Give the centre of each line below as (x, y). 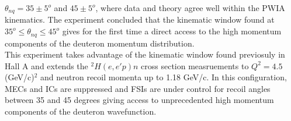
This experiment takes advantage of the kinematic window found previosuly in (145, 54)
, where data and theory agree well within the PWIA (190, 8)
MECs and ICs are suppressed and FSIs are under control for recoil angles (138, 88)
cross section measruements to (195, 65)
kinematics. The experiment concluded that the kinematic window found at (140, 19)
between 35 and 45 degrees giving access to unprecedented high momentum (139, 100)
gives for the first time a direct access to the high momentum (172, 31)
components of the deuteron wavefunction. (81, 111)
